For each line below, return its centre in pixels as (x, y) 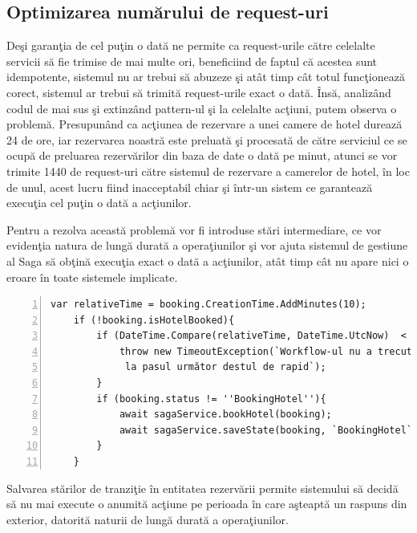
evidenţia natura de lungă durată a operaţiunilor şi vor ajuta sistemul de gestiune (207, 245)
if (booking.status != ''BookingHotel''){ (211, 399)
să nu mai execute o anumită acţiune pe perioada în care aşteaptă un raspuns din (207, 504)
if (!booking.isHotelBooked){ (154, 320)
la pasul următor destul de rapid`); (226, 367)
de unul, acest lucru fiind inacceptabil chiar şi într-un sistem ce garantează (190, 187)
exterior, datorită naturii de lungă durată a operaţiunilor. (148, 519)
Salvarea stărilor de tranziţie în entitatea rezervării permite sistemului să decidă (202, 488)
